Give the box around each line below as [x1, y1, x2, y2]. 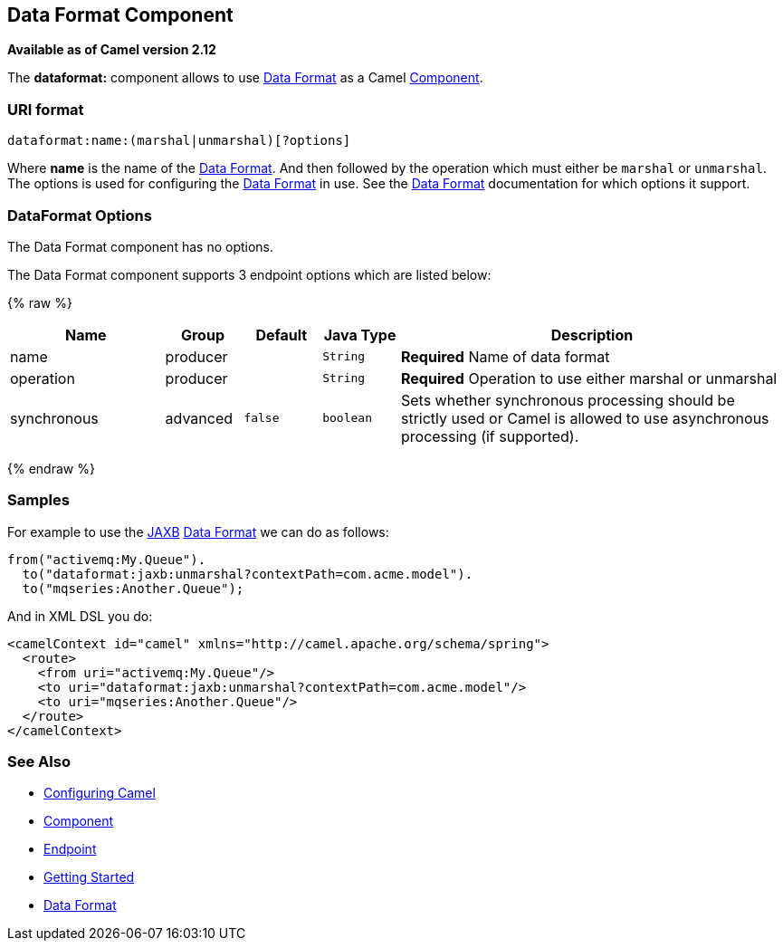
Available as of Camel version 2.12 [7, 42, 216, 58]
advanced [165, 408, 234, 427]
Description [550, 325, 634, 344]
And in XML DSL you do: [7, 608, 153, 624]
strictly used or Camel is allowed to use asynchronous [400, 408, 769, 427]
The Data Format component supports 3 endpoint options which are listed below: [7, 266, 492, 282]
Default [255, 325, 308, 344]
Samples [7, 491, 70, 510]
